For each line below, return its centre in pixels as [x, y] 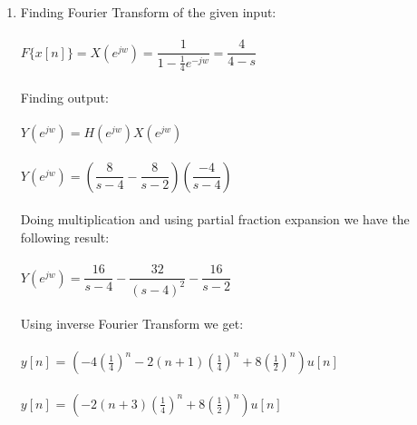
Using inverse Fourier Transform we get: [132, 324]
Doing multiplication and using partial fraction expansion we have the [215, 219]
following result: [65, 237]
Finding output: [64, 98]
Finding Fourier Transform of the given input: [148, 12]
